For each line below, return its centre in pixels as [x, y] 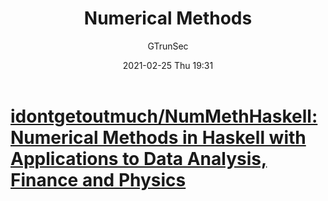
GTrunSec [168, 46]
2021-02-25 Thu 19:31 [168, 65]
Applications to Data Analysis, [139, 158]
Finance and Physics [98, 179]
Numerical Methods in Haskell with [158, 137]
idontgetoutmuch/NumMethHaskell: [164, 116]
